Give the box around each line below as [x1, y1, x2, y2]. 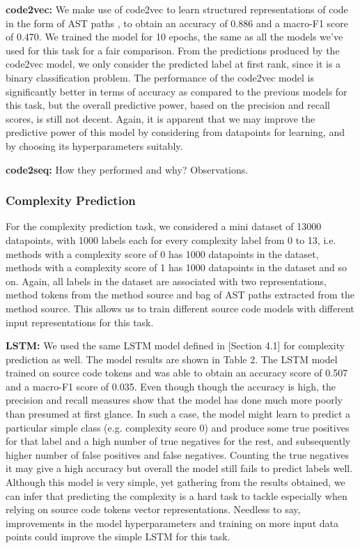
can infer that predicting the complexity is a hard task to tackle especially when [6, 488, 347, 503]
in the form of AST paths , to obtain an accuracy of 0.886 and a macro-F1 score [6, 15, 349, 30]
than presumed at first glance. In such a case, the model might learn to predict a [6, 406, 351, 421]
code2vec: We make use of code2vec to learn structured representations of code [6, 2, 348, 16]
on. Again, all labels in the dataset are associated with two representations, [6, 273, 327, 288]
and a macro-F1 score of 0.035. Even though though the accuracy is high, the [6, 379, 336, 393]
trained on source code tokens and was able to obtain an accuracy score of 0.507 [6, 365, 348, 380]
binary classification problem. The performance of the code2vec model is [6, 70, 314, 84]
